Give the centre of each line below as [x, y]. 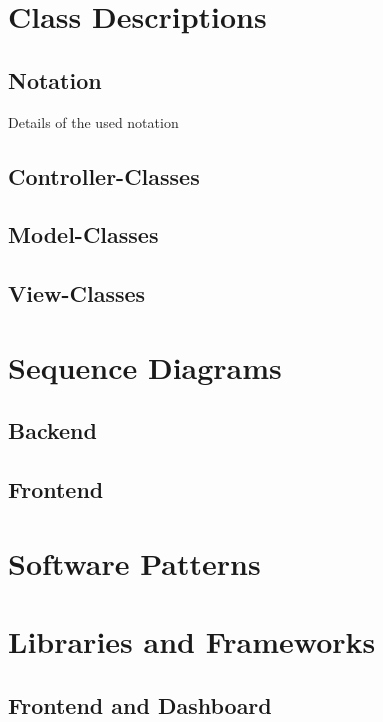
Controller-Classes [104, 175]
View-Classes [77, 293]
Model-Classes [83, 234]
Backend [52, 430]
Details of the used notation [93, 121]
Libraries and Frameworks [192, 641]
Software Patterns [134, 562]
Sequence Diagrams [145, 366]
